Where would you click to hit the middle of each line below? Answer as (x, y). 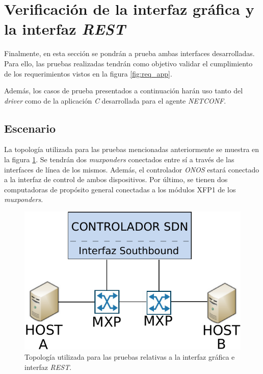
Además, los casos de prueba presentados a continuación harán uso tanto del (124, 91)
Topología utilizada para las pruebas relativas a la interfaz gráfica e (130, 356)
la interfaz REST (65, 29)
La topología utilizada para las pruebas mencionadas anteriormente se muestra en (132, 149)
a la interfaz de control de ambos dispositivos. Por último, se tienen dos (116, 179)
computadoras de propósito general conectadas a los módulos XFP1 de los (120, 189)
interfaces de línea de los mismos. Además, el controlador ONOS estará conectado (132, 169)
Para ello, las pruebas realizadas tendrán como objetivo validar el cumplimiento (128, 63)
